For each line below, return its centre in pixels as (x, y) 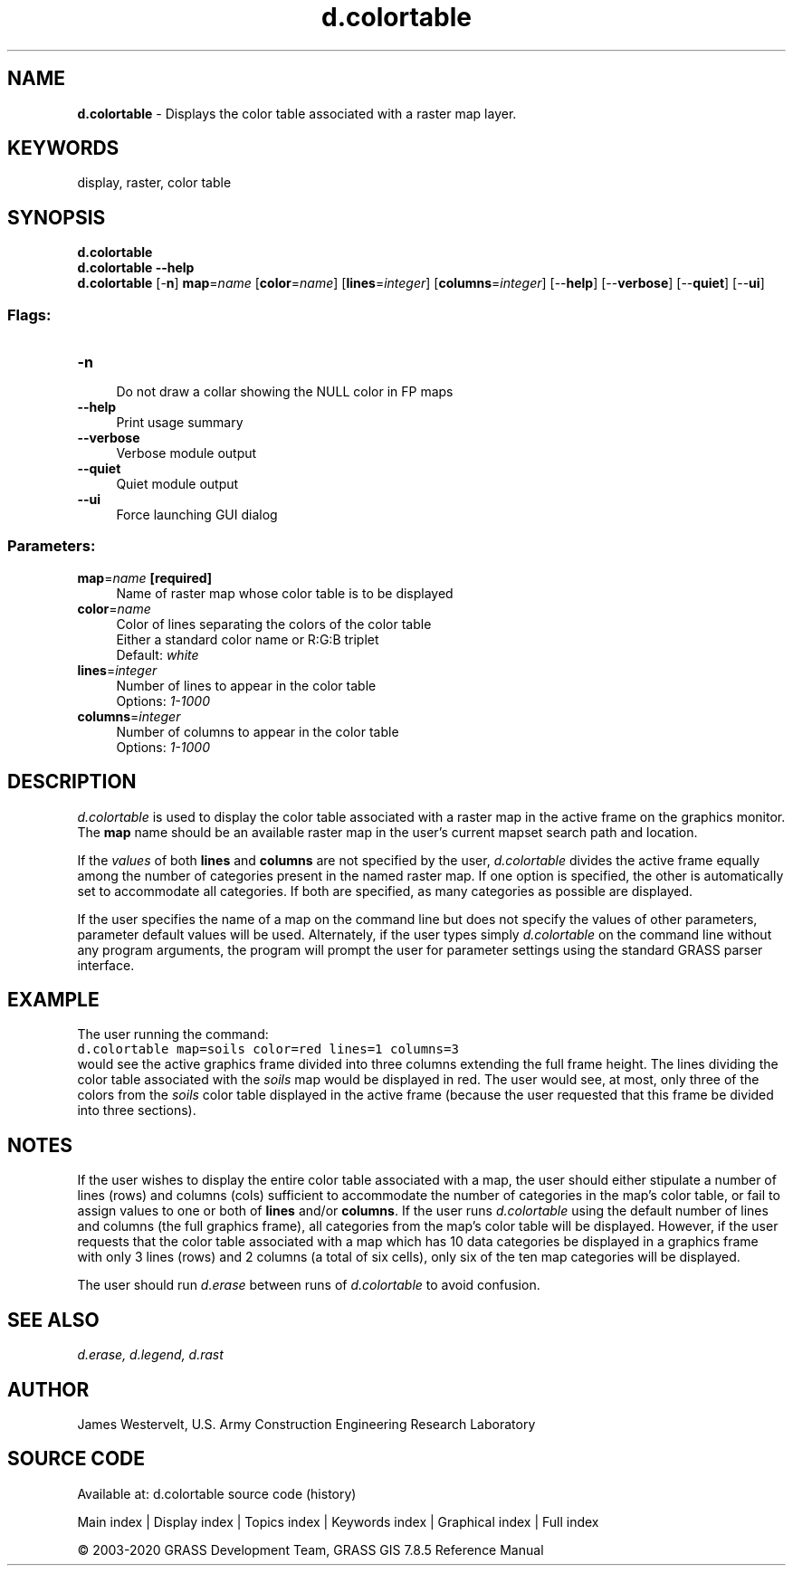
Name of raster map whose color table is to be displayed (285, 593)
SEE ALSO (53, 1320)
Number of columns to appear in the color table (258, 731)
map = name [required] (145, 577)
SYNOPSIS (57, 217)
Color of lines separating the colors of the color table (274, 624)
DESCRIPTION (72, 782)
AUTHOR (48, 1389)
